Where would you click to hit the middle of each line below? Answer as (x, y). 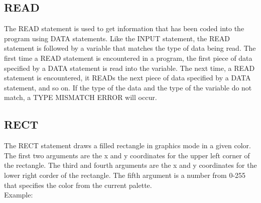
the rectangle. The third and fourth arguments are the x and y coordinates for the (130, 165)
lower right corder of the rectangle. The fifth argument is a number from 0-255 (125, 175)
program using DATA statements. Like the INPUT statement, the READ (117, 38)
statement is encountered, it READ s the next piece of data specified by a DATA (127, 78)
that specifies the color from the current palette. (78, 185)
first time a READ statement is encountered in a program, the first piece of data (128, 58)
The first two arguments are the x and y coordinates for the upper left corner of (127, 155)
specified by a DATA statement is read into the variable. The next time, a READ (129, 68)
